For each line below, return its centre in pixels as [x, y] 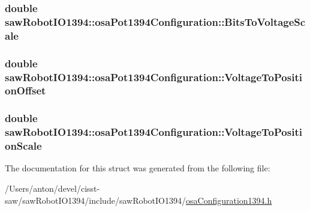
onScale [23, 146]
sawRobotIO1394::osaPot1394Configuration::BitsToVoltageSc [155, 21]
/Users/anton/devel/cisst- [52, 188]
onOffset [25, 90]
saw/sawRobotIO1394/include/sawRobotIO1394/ [96, 200]
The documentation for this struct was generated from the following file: [138, 168]
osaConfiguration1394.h [229, 200]
